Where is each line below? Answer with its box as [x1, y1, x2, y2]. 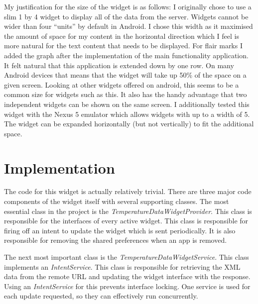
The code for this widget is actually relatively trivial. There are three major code [4, 186, 252, 197]
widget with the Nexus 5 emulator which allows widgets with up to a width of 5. [4, 108, 250, 119]
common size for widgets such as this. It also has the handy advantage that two [4, 89, 247, 100]
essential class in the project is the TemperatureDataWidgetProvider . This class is [4, 205, 252, 216]
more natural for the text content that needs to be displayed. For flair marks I [4, 40, 243, 51]
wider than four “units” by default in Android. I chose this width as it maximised [4, 21, 253, 31]
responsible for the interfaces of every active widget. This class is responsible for [4, 215, 249, 226]
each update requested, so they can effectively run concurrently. [4, 291, 198, 301]
